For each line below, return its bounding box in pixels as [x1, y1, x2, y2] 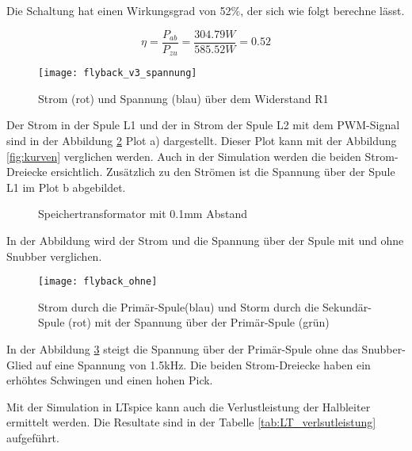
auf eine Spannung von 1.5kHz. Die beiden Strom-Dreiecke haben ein [36, 356, 371, 373]
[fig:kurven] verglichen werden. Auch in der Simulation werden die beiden [6, 147, 361, 164]
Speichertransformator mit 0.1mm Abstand [38, 205, 247, 222]
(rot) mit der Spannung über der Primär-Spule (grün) [68, 314, 330, 331]
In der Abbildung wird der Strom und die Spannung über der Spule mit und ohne [6, 231, 404, 248]
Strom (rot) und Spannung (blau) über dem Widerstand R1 [38, 90, 329, 106]
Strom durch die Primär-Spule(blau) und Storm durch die [38, 298, 319, 315]
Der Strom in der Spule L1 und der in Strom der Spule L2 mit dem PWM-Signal [6, 117, 400, 133]
